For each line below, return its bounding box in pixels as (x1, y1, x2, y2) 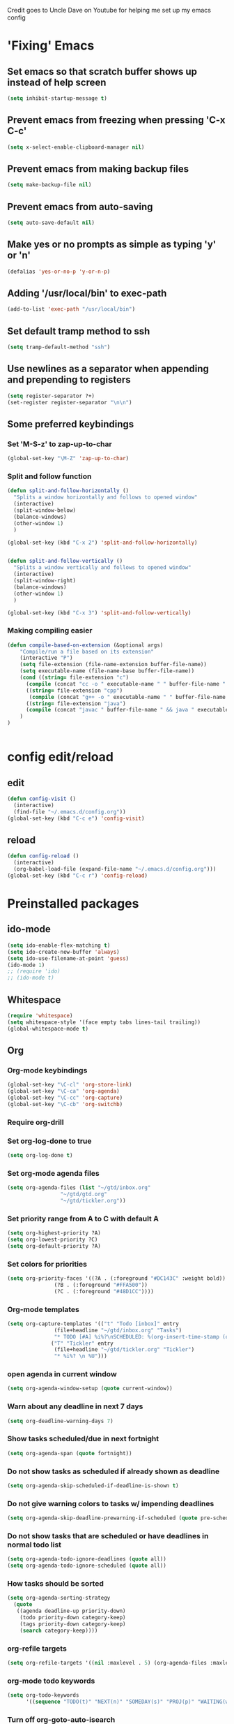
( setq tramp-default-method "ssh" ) (7, 344, 111, 351)
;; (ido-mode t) (7, 974, 54, 982)
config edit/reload (7, 749, 114, 765)
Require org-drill (7, 1117, 64, 1127)
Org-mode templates (7, 1304, 80, 1314)
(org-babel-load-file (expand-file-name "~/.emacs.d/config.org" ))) (13, 866, 217, 873)
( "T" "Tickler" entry (51, 1340, 114, 1347)
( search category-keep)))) (19, 1627, 98, 1634)
